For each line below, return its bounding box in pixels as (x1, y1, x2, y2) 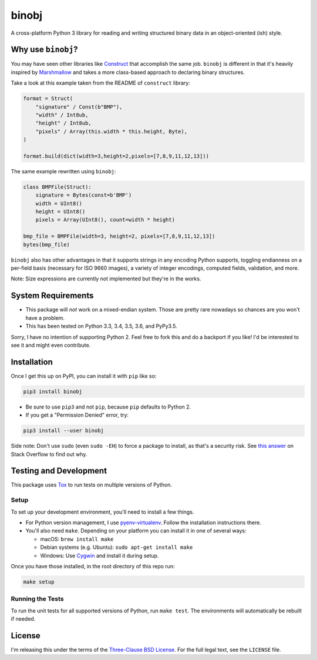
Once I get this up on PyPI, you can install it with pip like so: (11, 372, 157, 379)
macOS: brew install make (40, 535, 114, 542)
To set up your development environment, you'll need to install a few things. (11, 508, 194, 515)
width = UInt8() (35, 200, 82, 207)
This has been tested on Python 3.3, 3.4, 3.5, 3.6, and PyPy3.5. (25, 323, 177, 330)
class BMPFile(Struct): (23, 183, 92, 190)
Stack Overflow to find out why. (11, 450, 87, 458)
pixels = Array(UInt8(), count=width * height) (35, 216, 176, 223)
